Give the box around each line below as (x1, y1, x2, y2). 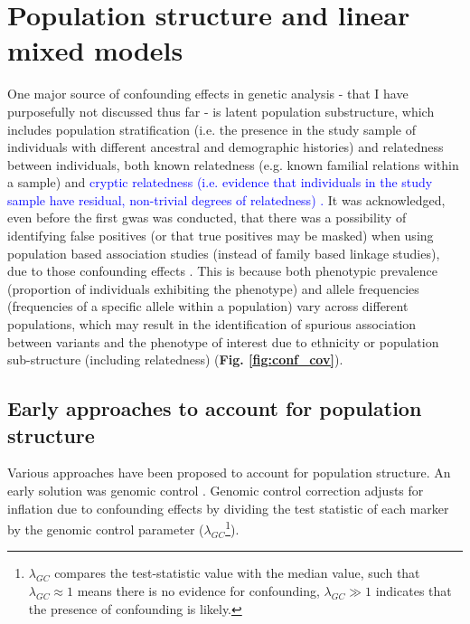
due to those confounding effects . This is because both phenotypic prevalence (7, 261, 438, 280)
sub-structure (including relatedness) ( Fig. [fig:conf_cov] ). (7, 350, 343, 369)
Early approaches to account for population (7, 394, 422, 422)
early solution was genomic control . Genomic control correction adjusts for (7, 481, 424, 499)
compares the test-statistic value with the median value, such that (54, 563, 420, 582)
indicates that (375, 581, 452, 600)
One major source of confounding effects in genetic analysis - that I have (7, 84, 409, 103)
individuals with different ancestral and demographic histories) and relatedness (7, 137, 444, 156)
